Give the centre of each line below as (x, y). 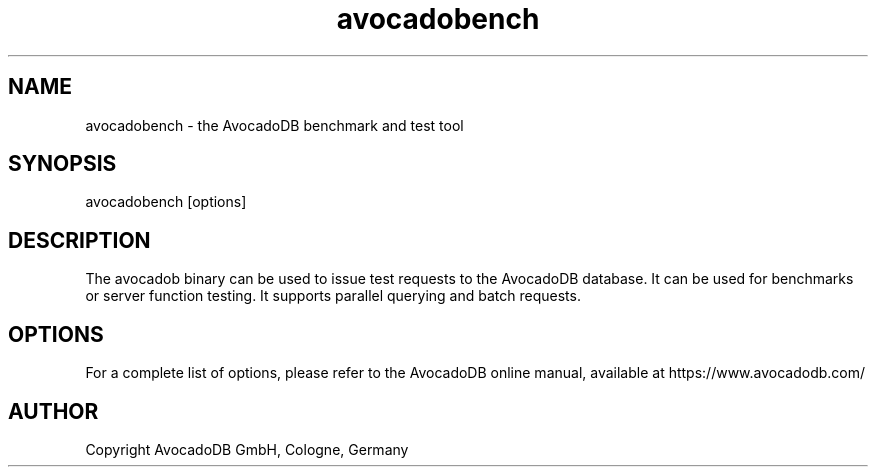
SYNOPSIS (62, 164)
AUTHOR (53, 411)
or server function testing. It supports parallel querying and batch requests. (333, 296)
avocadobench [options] (166, 202)
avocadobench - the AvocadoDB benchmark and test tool (274, 125)
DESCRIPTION (79, 240)
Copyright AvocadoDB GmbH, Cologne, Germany (247, 449)
